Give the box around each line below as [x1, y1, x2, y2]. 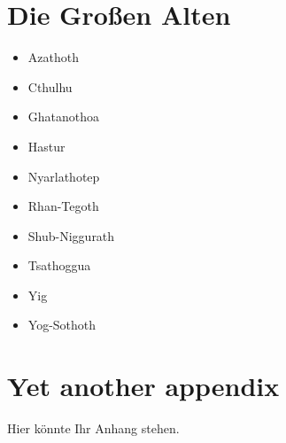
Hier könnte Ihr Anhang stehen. [7, 419, 180, 438]
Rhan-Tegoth [27, 197, 99, 215]
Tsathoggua [27, 256, 91, 275]
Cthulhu [27, 77, 73, 96]
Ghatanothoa [27, 107, 100, 126]
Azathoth [27, 48, 79, 66]
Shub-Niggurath [27, 226, 115, 245]
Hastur [27, 136, 66, 155]
